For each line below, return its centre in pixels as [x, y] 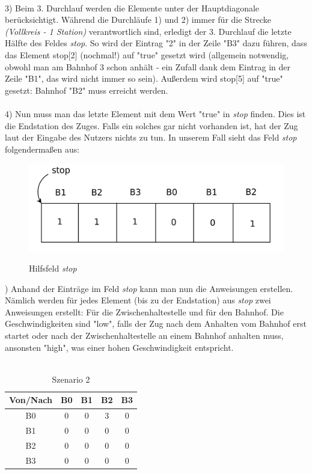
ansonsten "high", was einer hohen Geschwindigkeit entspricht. [119, 347]
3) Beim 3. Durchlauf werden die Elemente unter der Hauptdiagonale [132, 8]
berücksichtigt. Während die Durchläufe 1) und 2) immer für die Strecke [138, 20]
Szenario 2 [71, 379]
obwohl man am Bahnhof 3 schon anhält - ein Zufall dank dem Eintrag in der [148, 66]
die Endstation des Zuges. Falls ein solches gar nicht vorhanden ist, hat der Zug [151, 125]
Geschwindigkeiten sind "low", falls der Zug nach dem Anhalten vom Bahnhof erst [156, 324]
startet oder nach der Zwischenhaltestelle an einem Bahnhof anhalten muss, [144, 336]
